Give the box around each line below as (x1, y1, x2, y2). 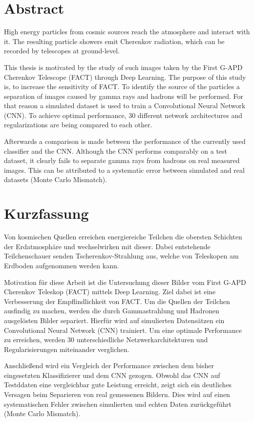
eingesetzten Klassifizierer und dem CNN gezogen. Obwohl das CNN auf (4, 370, 220, 380)
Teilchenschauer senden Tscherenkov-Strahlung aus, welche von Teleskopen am (4, 251, 239, 261)
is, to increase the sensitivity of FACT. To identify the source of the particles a (4, 81, 240, 92)
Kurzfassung (4, 203, 89, 223)
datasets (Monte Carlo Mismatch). (4, 174, 107, 185)
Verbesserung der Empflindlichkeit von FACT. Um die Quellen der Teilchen (4, 296, 230, 306)
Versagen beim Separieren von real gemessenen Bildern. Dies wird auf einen (4, 389, 230, 399)
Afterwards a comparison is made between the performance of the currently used (4, 136, 246, 146)
